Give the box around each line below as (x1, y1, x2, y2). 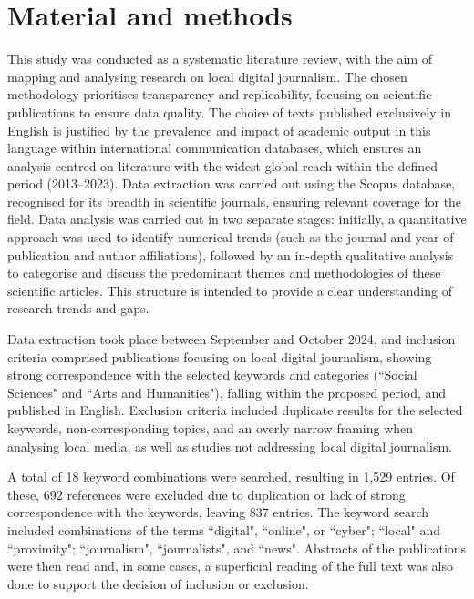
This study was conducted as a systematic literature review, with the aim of (7, 49, 433, 68)
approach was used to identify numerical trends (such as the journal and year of (7, 228, 454, 247)
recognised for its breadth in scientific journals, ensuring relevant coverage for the (7, 191, 462, 210)
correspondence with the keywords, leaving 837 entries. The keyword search (7, 503, 429, 522)
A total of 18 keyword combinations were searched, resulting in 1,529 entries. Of (7, 467, 455, 486)
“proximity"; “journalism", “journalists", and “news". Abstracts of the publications (7, 538, 467, 557)
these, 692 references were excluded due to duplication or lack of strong (7, 484, 406, 503)
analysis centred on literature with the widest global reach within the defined (7, 156, 438, 175)
